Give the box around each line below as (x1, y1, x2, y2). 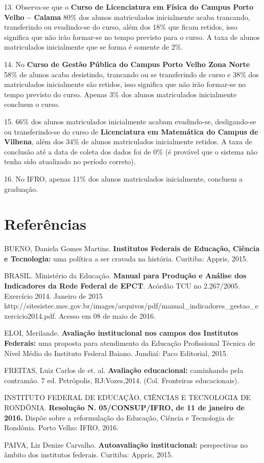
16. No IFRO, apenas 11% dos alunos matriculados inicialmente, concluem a (4, 173, 243, 184)
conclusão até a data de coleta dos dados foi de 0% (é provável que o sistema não (4, 146, 258, 157)
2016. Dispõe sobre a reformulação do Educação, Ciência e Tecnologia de (4, 412, 234, 423)
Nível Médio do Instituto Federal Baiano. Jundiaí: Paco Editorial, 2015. (4, 347, 228, 358)
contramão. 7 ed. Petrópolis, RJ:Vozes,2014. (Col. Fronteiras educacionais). (4, 374, 239, 385)
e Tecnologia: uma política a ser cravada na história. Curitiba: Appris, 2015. (4, 253, 248, 263)
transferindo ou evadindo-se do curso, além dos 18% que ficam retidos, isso (4, 21, 237, 32)
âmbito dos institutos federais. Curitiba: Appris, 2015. (4, 449, 173, 460)
